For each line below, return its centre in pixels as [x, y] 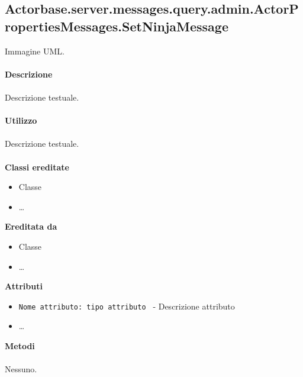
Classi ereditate [37, 167]
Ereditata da [31, 226]
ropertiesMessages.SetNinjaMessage [117, 26]
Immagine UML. [35, 51]
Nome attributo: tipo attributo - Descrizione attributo [127, 306]
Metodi [20, 345]
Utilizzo [21, 120]
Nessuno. [21, 369]
